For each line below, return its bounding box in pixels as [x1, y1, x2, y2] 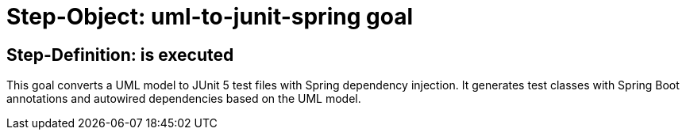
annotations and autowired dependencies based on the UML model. [6, 92, 361, 106]
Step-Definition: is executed [6, 44, 234, 65]
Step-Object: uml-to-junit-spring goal [6, 3, 413, 30]
